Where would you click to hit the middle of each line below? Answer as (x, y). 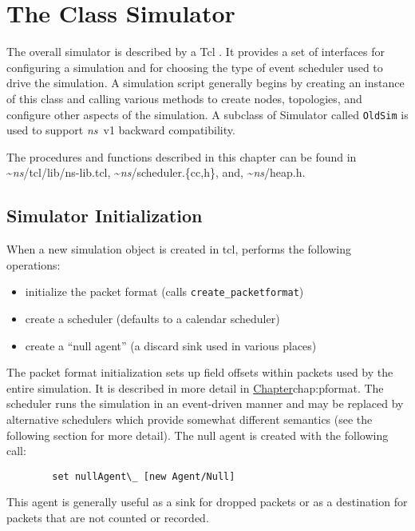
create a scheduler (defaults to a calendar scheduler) (152, 318)
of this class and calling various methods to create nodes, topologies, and (184, 98)
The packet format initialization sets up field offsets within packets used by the (200, 372)
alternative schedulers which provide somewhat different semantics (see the (190, 419)
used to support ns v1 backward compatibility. (121, 130)
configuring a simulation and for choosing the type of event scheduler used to (195, 67)
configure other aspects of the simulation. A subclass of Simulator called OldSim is (207, 114)
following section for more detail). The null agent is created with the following (198, 435)
